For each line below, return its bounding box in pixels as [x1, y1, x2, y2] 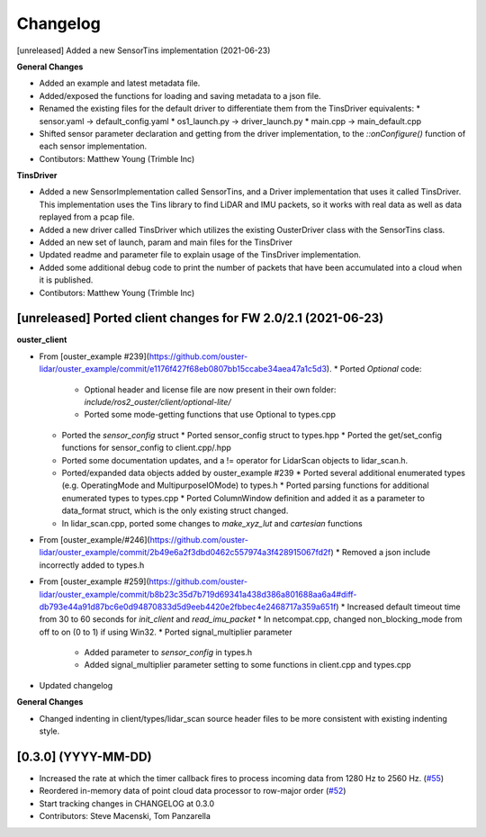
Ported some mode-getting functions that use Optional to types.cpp [84, 409, 337, 420]
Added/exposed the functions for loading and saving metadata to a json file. [39, 90, 321, 101]
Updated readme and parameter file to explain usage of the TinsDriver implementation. [39, 249, 362, 260]
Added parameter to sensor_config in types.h [84, 647, 252, 658]
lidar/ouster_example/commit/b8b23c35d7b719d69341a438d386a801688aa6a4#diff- [39, 589, 357, 599]
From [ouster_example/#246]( [39, 534, 150, 544]
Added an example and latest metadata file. [39, 77, 201, 89]
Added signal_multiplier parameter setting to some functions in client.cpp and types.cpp [84, 660, 411, 670]
